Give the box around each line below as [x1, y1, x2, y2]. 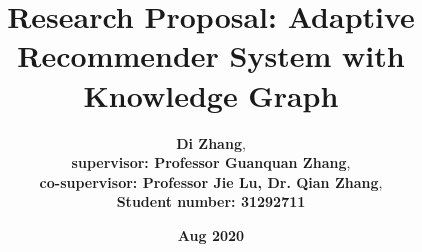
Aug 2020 [177, 224, 245, 245]
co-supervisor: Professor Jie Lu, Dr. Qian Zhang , [39, 171, 383, 192]
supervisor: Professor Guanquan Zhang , [71, 152, 351, 173]
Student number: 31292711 [116, 191, 306, 212]
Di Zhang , [176, 132, 246, 153]
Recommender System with [17, 35, 405, 76]
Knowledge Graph [83, 74, 339, 115]
